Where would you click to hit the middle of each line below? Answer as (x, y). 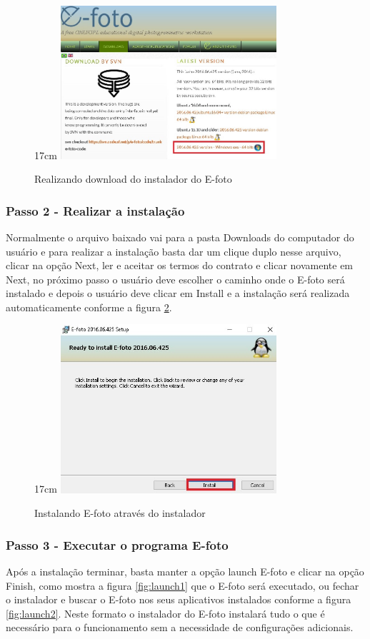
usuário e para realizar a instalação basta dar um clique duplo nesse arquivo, (174, 251)
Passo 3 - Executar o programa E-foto (117, 544)
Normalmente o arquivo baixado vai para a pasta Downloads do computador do (180, 237)
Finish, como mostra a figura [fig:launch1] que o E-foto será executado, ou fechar (182, 585)
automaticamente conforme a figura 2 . (89, 307)
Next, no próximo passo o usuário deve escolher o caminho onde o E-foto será (175, 279)
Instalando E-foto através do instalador (120, 513)
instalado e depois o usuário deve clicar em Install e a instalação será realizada (178, 293)
